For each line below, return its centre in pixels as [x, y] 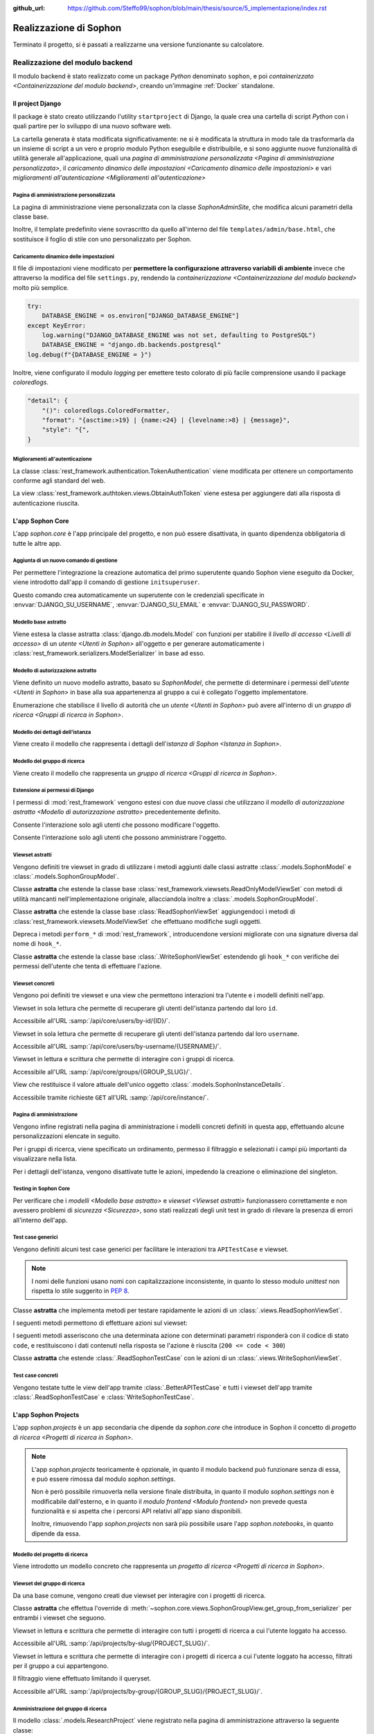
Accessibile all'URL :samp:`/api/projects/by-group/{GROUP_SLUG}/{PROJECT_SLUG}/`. [138, 1691]
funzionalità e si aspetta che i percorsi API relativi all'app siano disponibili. [137, 1511]
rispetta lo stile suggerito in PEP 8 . [80, 1291]
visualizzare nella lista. [45, 1159]
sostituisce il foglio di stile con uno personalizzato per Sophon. [102, 239]
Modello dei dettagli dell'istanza [52, 732]
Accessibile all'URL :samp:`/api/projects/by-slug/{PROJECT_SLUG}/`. [112, 1643]
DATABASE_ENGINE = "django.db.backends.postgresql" [132, 345]
